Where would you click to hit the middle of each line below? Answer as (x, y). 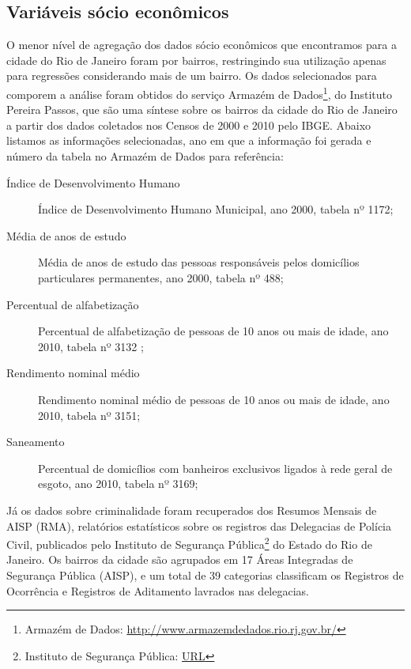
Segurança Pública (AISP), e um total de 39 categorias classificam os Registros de (205, 575)
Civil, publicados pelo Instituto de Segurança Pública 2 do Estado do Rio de (189, 543)
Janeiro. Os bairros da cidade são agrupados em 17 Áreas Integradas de (180, 559)
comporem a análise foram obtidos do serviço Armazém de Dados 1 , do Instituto (199, 93)
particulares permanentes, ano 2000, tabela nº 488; (161, 277)
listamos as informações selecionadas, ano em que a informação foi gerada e (189, 140)
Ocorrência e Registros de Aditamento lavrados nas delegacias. (158, 590)
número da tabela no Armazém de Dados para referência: (145, 156)
